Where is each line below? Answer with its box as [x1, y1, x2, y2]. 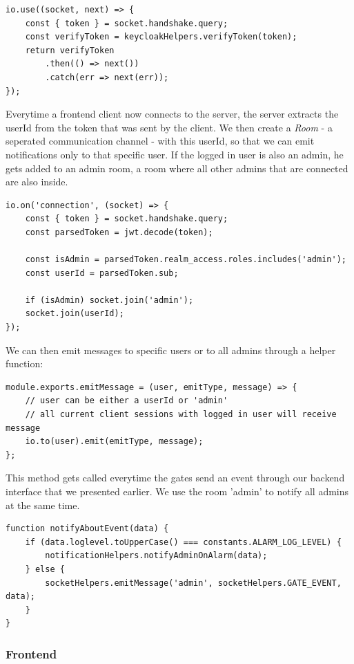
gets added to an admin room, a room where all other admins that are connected [6, 160, 348, 175]
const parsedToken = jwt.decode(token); [25, 227, 213, 237]
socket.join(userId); [25, 308, 124, 319]
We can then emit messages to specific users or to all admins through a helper [6, 342, 336, 357]
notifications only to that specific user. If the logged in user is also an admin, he [6, 147, 344, 161]
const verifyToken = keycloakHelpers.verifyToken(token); [25, 32, 297, 42]
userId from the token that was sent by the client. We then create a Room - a [6, 120, 333, 134]
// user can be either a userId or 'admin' [25, 396, 228, 406]
